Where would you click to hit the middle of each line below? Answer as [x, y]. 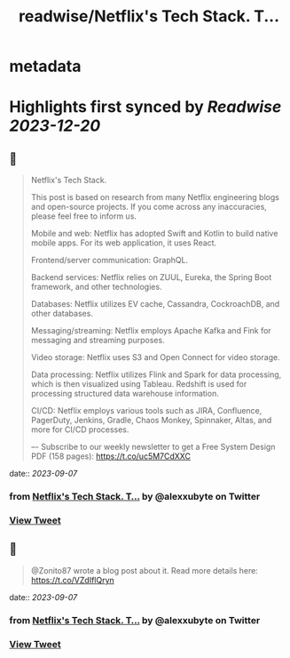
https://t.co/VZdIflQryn [73, 580]
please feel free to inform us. [84, 216]
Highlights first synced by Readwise [145, 107]
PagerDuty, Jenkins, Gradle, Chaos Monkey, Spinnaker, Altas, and [151, 421]
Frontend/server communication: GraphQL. [110, 261]
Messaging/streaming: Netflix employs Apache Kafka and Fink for [151, 331]
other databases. [62, 314]
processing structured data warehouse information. [125, 394]
